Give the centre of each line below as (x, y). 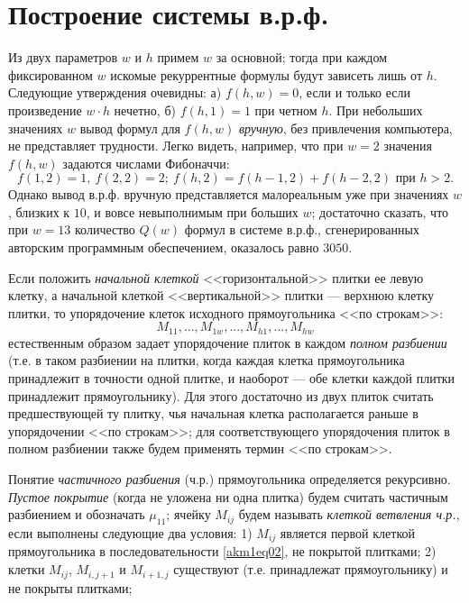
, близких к (39, 211)
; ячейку (189, 514)
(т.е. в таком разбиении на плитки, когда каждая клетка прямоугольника (207, 360)
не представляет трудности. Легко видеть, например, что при (176, 146)
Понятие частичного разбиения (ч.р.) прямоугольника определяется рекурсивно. (230, 479)
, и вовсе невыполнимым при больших (192, 211)
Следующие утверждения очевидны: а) (115, 92)
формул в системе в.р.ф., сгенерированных (302, 229)
